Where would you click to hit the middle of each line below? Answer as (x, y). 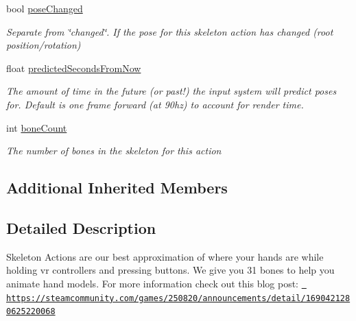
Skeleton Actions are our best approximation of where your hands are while (165, 256)
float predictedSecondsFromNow (74, 68)
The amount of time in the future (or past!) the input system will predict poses (171, 91)
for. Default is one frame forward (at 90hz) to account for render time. (155, 104)
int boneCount (37, 127)
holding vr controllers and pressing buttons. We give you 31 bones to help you (170, 270)
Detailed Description (81, 227)
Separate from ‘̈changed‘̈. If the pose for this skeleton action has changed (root (170, 31)
